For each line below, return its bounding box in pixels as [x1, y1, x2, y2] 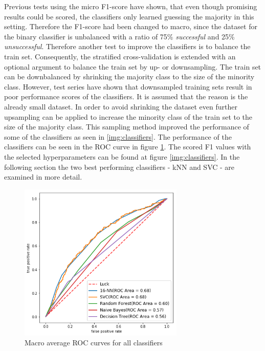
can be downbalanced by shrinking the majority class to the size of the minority [4, 71, 255, 82]
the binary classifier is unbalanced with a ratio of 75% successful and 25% [4, 31, 235, 41]
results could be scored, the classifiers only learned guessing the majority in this [4, 11, 254, 21]
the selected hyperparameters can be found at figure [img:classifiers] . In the [4, 151, 240, 162]
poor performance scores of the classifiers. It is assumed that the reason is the [4, 91, 248, 102]
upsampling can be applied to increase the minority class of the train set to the [4, 111, 253, 122]
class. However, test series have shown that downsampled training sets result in [4, 81, 252, 92]
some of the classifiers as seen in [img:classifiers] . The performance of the [4, 131, 232, 142]
